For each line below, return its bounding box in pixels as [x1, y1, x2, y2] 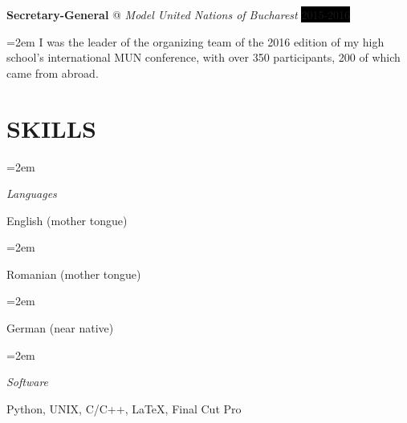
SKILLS [6, 111, 96, 144]
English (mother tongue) [6, 211, 128, 228]
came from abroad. [6, 64, 99, 81]
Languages [6, 185, 57, 202]
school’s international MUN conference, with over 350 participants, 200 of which [6, 49, 401, 66]
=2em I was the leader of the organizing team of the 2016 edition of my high [6, 33, 385, 50]
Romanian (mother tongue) [6, 265, 141, 282]
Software [6, 373, 49, 390]
